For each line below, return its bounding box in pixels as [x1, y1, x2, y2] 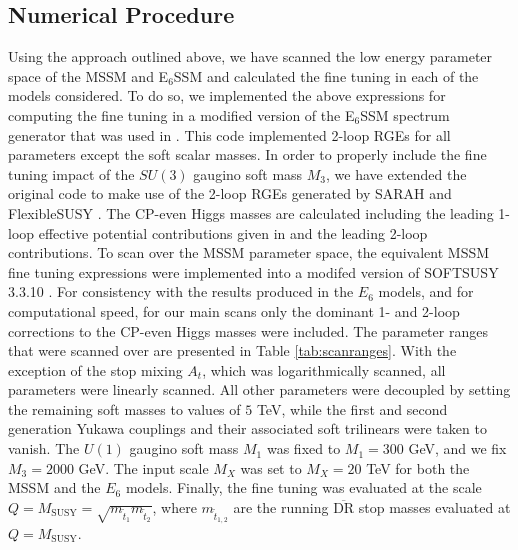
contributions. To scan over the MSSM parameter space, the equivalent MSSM [8, 242, 490, 263]
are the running [233, 496, 329, 517]
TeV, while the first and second [256, 398, 448, 419]
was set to [240, 457, 302, 478]
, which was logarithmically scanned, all [202, 359, 446, 380]
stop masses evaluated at [358, 496, 511, 517]
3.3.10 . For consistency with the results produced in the [8, 281, 354, 302]
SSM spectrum [360, 104, 450, 125]
